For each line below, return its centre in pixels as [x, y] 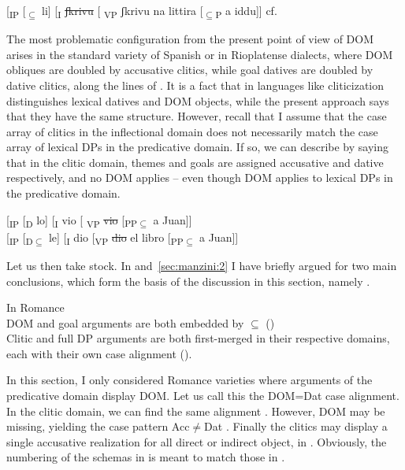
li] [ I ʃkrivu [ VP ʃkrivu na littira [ [123, 11]
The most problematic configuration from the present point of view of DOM [190, 39]
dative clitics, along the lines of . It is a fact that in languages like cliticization [195, 85]
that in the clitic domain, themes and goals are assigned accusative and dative [195, 162]
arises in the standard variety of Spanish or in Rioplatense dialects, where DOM [200, 54]
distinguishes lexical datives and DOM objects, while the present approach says [198, 100]
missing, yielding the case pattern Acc [98, 426]
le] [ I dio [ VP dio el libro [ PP [116, 238]
